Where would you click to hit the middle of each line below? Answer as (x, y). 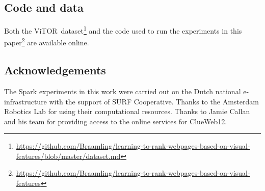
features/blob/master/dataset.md (68, 156)
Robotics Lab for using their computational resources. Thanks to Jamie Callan (127, 111)
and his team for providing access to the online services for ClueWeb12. (116, 121)
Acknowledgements (55, 70)
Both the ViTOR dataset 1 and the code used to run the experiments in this (123, 30)
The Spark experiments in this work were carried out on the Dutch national (123, 91)
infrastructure (25, 101)
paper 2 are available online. (47, 42)
